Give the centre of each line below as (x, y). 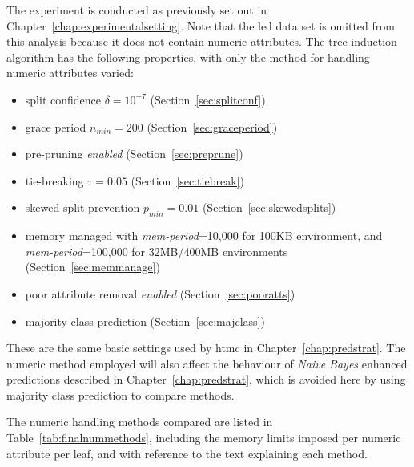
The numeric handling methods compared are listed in (140, 422)
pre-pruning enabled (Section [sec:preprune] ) (134, 154)
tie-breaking (54, 180)
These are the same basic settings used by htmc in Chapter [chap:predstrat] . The (206, 348)
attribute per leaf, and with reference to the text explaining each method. (187, 453)
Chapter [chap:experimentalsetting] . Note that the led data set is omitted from (201, 25)
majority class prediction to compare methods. (121, 394)
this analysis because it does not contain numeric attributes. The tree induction (202, 41)
